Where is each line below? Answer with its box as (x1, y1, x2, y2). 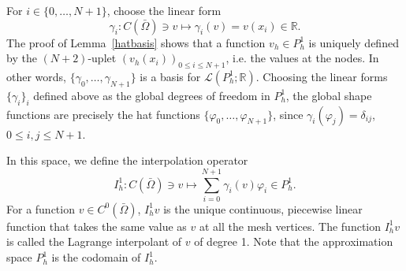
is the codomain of (51, 249, 141, 265)
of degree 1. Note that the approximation (194, 233, 393, 250)
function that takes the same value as (6, 217, 187, 234)
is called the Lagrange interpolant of (6, 233, 182, 250)
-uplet (88, 50, 117, 66)
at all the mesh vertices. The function (199, 217, 382, 234)
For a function (6, 200, 75, 217)
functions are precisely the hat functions (6, 106, 200, 122)
